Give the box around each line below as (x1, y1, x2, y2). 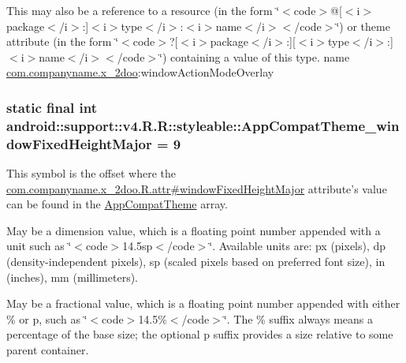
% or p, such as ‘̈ (6, 310, 88, 327)
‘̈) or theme (336, 17, 390, 34)
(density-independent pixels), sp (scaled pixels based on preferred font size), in (6, 253, 386, 269)
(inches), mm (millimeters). (6, 268, 139, 285)
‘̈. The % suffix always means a (223, 310, 374, 327)
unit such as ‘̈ (6, 238, 72, 254)
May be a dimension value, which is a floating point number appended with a (6, 222, 381, 238)
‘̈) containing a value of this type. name (159, 48, 350, 65)
